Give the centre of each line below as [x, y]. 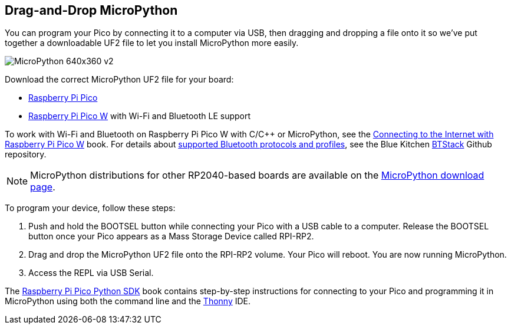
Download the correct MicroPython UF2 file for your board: [119, 80]
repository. [26, 154]
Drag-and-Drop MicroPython [91, 10]
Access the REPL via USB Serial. [91, 273]
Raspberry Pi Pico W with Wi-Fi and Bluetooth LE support [140, 116]
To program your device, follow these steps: [90, 208]
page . [43, 187]
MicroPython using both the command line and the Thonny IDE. [128, 301]
